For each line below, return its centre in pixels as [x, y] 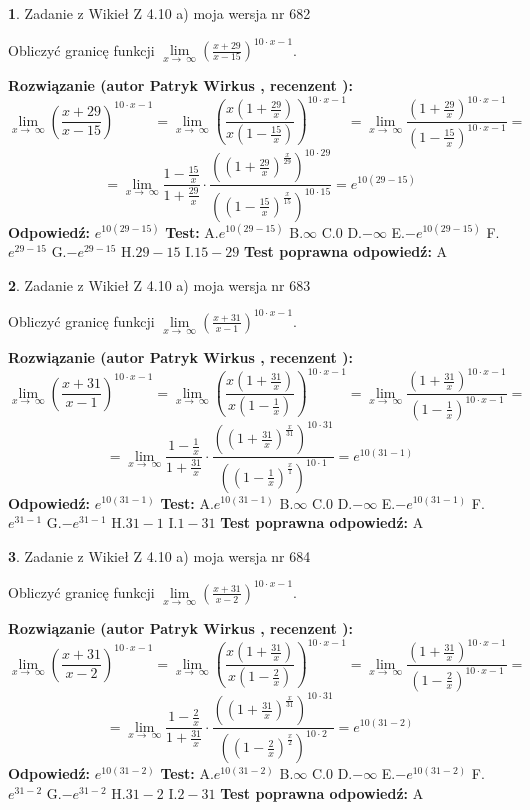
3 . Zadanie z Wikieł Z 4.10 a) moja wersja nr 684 [159, 555]
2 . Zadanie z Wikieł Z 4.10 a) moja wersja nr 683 [159, 284]
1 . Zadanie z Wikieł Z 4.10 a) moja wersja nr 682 [159, 13]
